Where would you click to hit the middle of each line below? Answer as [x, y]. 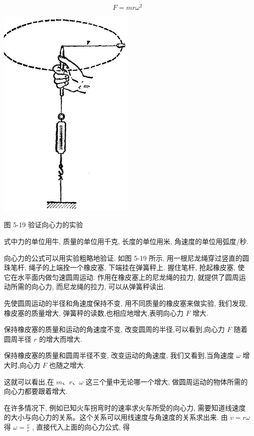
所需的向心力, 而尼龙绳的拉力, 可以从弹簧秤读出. [88, 286]
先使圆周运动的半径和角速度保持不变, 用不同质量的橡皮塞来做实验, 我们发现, [126, 303]
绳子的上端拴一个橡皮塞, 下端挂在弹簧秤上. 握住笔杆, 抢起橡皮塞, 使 [137, 267]
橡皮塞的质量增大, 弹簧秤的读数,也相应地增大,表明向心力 [94, 313]
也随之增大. [67, 365]
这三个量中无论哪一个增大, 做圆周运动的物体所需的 [167, 381]
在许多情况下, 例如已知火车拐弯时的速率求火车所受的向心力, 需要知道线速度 [125, 407]
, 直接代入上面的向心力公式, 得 [81, 426]
